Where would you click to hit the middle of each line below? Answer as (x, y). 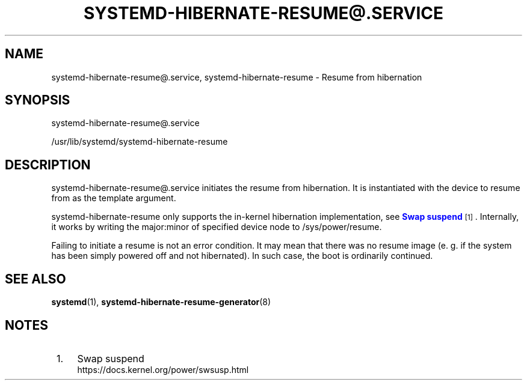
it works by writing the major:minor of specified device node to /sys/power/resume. (217, 227)
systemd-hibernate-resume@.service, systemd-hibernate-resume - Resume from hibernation (237, 77)
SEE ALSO (35, 279)
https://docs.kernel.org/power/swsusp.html (163, 369)
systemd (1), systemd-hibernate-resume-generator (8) (161, 302)
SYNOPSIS (38, 100)
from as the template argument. (114, 198)
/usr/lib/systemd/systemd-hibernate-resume (140, 142)
